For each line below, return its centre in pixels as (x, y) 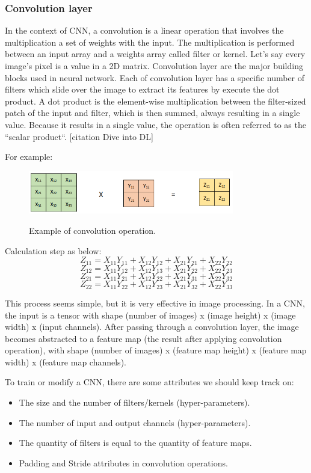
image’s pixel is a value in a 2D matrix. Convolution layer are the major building (154, 66)
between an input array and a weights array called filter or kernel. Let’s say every (155, 54)
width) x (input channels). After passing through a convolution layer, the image (152, 327)
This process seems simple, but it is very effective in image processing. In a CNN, (155, 303)
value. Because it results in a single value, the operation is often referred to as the (155, 124)
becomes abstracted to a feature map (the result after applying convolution (143, 338)
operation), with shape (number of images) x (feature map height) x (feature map (156, 350)
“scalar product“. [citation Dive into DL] (79, 136)
